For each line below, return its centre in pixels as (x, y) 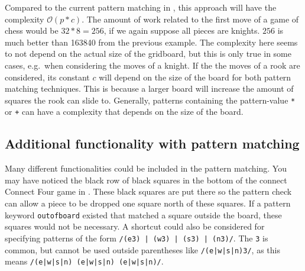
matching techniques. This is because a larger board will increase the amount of (149, 88)
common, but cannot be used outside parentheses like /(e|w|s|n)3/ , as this (142, 249)
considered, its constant (47, 77)
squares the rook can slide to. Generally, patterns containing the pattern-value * (150, 100)
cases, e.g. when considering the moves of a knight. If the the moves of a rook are (152, 65)
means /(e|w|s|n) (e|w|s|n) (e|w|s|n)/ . (84, 261)
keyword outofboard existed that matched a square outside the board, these (143, 214)
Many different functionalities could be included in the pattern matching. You (146, 168)
